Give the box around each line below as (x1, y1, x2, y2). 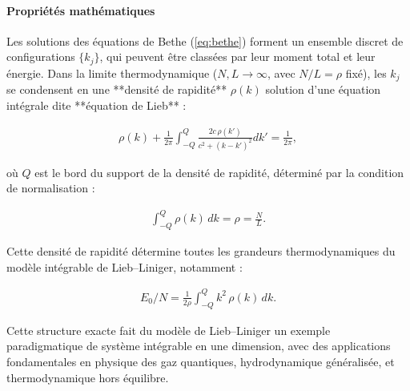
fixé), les (345, 64, 387, 81)
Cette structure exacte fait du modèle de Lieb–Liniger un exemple (6, 321, 331, 338)
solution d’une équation (265, 81, 381, 98)
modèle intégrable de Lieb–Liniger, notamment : (6, 258, 243, 275)
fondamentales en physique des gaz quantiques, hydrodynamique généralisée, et (6, 353, 395, 369)
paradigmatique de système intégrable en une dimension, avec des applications (6, 337, 391, 354)
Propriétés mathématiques (6, 2, 155, 18)
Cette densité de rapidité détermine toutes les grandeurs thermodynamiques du (6, 243, 396, 260)
